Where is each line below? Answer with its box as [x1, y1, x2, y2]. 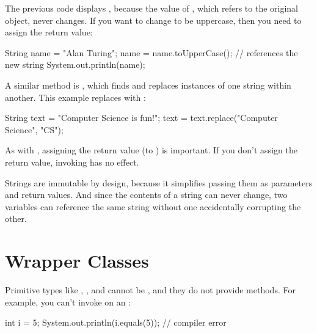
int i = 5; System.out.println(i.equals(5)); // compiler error [5, 316, 227, 329]
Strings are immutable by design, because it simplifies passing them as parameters [5, 176, 313, 189]
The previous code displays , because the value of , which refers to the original [5, 2, 299, 14]
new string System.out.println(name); [5, 58, 145, 71]
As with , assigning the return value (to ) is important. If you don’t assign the [5, 144, 297, 156]
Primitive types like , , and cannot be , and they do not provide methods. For [5, 284, 296, 296]
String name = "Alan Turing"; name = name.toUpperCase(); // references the [5, 46, 298, 59]
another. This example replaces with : [5, 90, 146, 103]
